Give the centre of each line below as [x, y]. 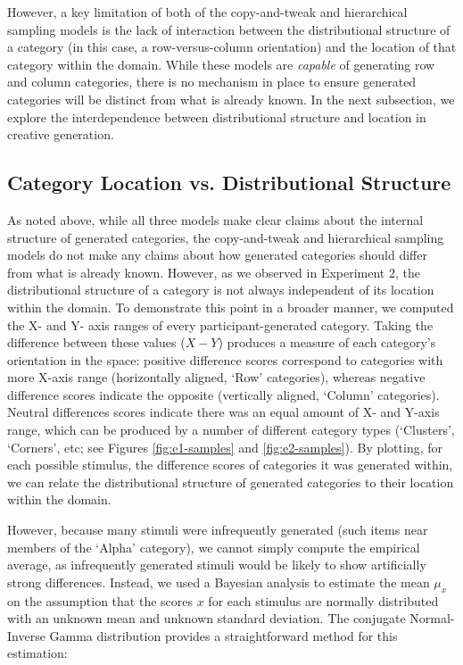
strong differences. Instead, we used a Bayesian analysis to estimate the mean [219, 582]
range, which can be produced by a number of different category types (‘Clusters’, [231, 430]
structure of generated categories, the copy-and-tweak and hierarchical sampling [226, 237]
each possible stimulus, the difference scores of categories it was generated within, [230, 465]
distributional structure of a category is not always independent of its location [221, 290]
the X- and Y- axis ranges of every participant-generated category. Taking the [220, 324]
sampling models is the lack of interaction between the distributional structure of [229, 29]
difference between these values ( [96, 342]
